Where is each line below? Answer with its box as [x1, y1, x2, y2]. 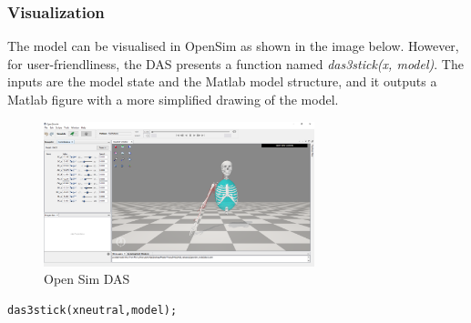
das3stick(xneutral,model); [7, 303, 178, 317]
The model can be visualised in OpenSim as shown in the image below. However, [7, 36, 459, 56]
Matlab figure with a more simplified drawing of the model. [7, 90, 339, 108]
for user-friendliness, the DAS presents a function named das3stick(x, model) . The [7, 54, 464, 73]
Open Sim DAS [44, 269, 130, 288]
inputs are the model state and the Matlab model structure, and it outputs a [7, 72, 437, 91]
